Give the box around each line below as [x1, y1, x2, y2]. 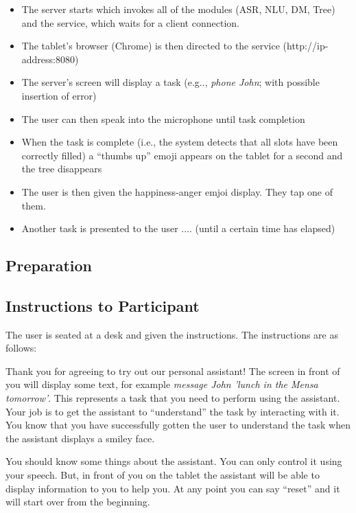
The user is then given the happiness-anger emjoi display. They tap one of [21, 184, 333, 198]
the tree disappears [21, 161, 102, 176]
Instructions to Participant [5, 295, 200, 316]
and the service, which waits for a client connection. [21, 15, 239, 30]
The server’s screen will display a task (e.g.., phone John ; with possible [21, 75, 320, 89]
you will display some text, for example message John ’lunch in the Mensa [5, 377, 318, 391]
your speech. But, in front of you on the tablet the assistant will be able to [5, 468, 320, 482]
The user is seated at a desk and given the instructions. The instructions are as [5, 327, 338, 341]
